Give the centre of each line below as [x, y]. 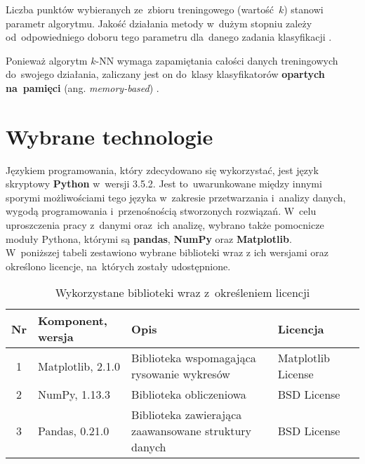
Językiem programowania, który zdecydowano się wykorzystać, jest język [162, 170]
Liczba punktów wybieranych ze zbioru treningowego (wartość [140, 9]
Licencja [301, 329]
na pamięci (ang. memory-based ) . [82, 87]
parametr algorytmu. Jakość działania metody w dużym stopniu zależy [159, 23]
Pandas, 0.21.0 [73, 431]
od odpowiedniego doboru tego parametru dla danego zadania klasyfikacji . [169, 37]
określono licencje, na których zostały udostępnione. [118, 266]
